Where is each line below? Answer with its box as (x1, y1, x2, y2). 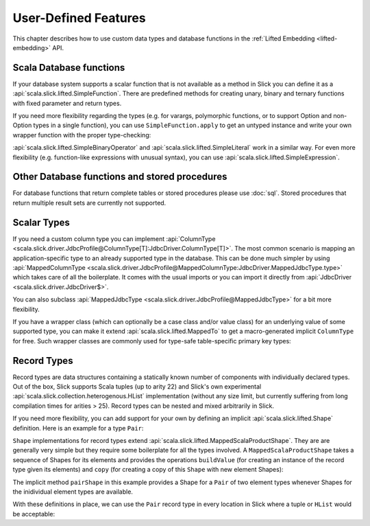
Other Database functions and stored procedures (12, 171, 227, 183)
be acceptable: (12, 510, 55, 518)
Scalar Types (12, 216, 70, 228)
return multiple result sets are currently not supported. (12, 198, 166, 207)
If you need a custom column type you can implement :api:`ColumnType (12, 234, 216, 243)
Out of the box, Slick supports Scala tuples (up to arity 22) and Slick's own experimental (12, 382, 262, 391)
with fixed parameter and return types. (12, 99, 122, 107)
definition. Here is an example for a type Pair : (12, 424, 144, 432)
